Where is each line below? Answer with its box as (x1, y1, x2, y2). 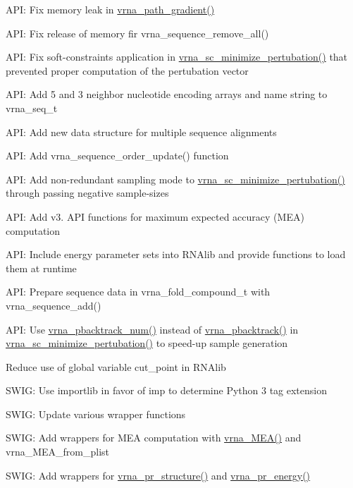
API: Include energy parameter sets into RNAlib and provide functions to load (6, 247, 346, 262)
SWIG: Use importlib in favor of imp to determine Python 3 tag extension (6, 383, 328, 398)
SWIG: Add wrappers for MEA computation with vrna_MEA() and (6, 430, 302, 445)
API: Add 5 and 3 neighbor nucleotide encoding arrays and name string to (6, 87, 328, 102)
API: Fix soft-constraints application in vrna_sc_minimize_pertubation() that (6, 49, 348, 64)
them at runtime (6, 260, 77, 275)
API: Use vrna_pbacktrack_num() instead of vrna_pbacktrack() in (6, 322, 299, 336)
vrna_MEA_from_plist (6, 444, 109, 459)
